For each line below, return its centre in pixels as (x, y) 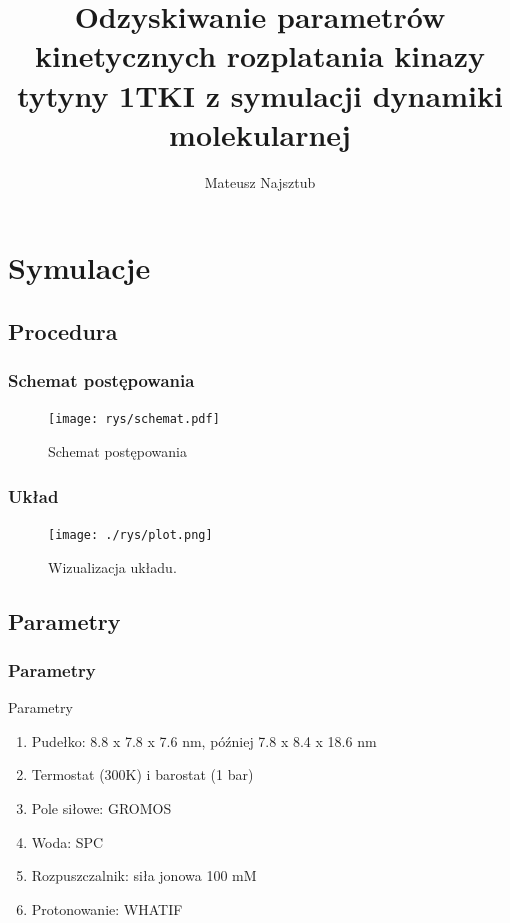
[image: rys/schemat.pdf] (134, 419)
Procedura (63, 330)
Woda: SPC (67, 841)
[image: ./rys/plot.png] (130, 534)
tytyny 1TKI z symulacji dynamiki (260, 94)
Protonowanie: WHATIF (107, 908)
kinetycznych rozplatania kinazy (260, 55)
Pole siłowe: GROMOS (101, 807)
